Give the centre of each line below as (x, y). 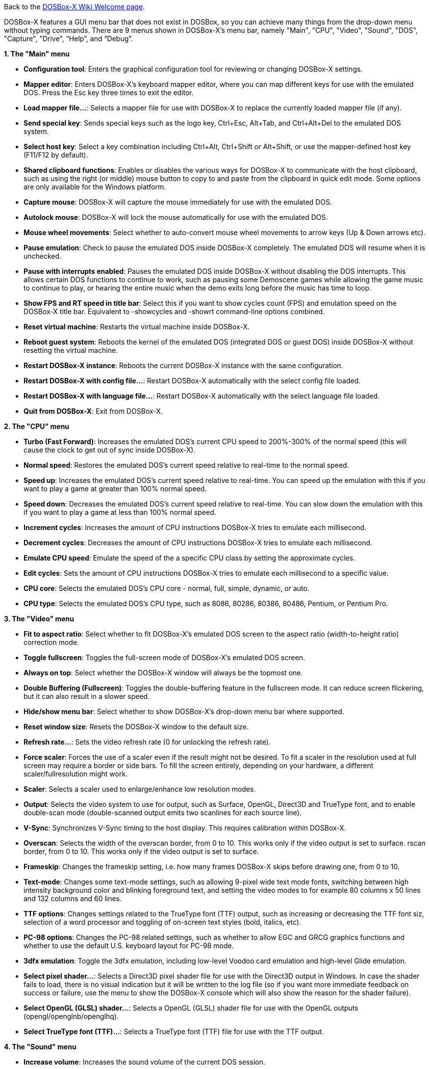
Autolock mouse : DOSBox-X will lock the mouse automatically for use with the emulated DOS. (176, 217)
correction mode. (51, 642)
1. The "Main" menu (37, 54)
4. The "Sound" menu (40, 1047)
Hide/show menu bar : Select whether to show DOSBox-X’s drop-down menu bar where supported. (184, 711)
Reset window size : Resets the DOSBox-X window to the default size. (136, 727)
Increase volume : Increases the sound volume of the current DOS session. (144, 1062)
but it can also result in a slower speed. (87, 696)
